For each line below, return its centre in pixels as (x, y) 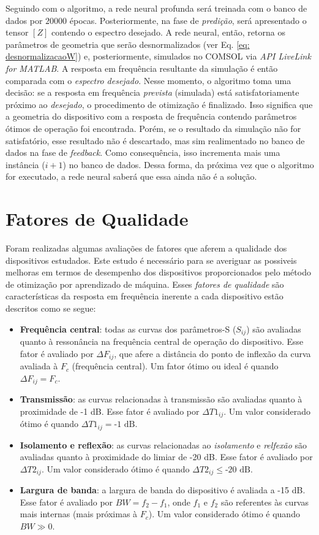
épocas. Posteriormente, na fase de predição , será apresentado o (188, 20)
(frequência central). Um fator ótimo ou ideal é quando (175, 366)
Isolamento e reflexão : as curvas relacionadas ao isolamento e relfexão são (163, 445)
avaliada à (39, 366)
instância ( (25, 164)
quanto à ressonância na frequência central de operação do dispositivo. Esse (162, 341)
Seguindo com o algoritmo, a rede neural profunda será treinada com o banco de (156, 8)
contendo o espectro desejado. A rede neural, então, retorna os (168, 32)
